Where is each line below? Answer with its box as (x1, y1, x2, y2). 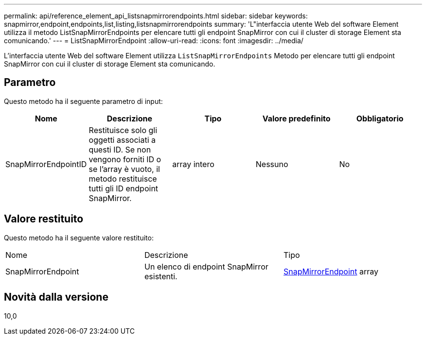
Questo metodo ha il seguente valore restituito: (4, 233, 154, 242)
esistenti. (144, 271, 177, 281)
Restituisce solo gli (89, 125, 158, 135)
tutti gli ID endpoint (89, 183, 159, 193)
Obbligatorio (356, 113, 404, 123)
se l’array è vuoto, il (89, 164, 160, 174)
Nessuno (255, 159, 288, 169)
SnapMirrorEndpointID (5, 159, 87, 169)
